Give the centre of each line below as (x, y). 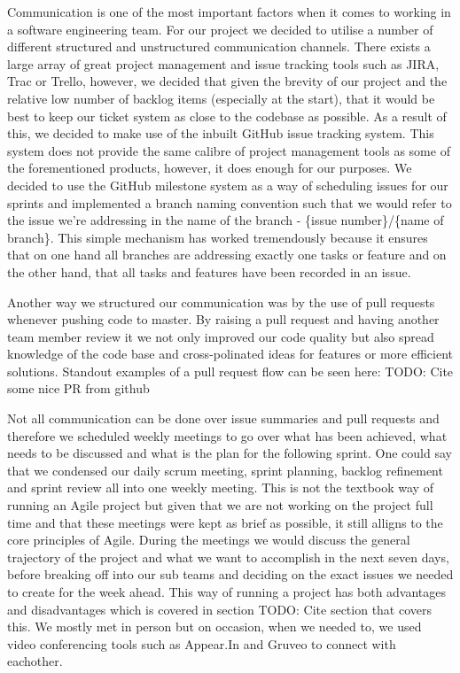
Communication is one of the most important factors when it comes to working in (229, 12)
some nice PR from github (78, 388)
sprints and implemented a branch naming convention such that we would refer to (230, 202)
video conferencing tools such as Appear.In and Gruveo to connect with (202, 643)
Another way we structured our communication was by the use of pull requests (221, 302)
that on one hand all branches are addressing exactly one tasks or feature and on (227, 255)
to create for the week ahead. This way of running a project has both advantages (227, 592)
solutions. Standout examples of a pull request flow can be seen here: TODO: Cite (230, 371)
